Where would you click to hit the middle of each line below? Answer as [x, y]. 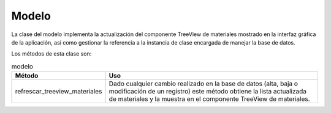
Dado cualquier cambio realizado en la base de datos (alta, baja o [204, 84]
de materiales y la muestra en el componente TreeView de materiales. [209, 99]
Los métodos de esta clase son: [51, 54]
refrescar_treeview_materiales [59, 92]
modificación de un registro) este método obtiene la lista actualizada [207, 92]
